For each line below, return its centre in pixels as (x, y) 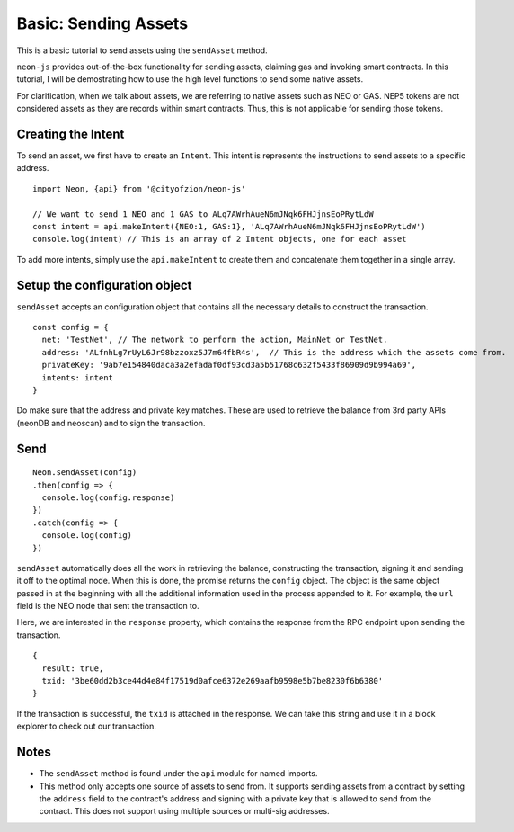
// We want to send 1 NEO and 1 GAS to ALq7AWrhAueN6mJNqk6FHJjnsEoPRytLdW (203, 214)
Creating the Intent (71, 134)
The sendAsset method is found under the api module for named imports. (178, 774)
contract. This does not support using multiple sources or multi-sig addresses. (184, 811)
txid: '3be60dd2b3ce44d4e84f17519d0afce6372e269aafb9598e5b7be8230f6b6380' (213, 681)
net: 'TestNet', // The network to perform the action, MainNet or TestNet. (215, 340)
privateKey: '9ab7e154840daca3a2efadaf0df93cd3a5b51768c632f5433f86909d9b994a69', (229, 365)
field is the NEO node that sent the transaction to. (108, 606)
